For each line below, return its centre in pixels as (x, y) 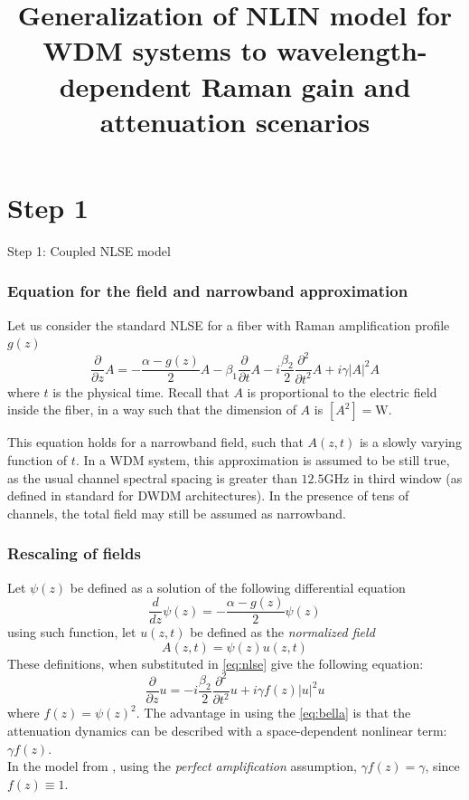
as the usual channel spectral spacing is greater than (152, 477)
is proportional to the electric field (342, 391)
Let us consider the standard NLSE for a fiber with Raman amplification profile (229, 324)
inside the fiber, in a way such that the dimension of (152, 410)
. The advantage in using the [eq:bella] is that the (273, 713)
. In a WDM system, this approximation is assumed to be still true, (263, 459)
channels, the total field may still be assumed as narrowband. (177, 513)
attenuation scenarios (235, 121)
